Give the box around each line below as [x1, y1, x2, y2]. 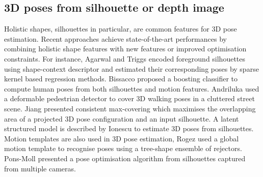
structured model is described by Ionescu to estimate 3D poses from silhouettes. [4, 123, 254, 134]
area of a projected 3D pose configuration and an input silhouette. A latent [4, 113, 239, 124]
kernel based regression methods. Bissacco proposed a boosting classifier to [4, 73, 238, 84]
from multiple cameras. [4, 163, 76, 173]
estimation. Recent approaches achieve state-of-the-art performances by [4, 33, 227, 44]
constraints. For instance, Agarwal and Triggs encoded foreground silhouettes [4, 53, 246, 64]
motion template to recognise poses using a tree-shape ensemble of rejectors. [4, 143, 242, 154]
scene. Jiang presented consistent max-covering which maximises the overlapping [4, 103, 256, 113]
